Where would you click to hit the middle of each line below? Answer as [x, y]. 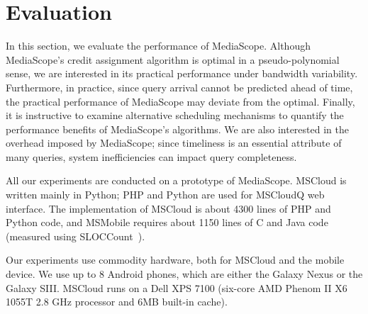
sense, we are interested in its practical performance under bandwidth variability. [182, 73]
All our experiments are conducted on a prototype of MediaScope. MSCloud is [176, 180]
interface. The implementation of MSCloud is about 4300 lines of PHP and [168, 208]
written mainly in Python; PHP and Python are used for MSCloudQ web [165, 195]
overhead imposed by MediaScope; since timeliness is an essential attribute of [174, 143]
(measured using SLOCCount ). [76, 236]
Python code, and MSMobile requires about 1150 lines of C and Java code [167, 222]
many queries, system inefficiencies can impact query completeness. [151, 156]
